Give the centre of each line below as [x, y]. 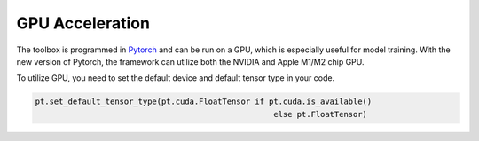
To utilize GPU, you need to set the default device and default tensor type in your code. [176, 78]
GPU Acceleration [83, 23]
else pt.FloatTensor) [321, 114]
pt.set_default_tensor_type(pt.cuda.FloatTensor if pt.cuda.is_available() [204, 102]
